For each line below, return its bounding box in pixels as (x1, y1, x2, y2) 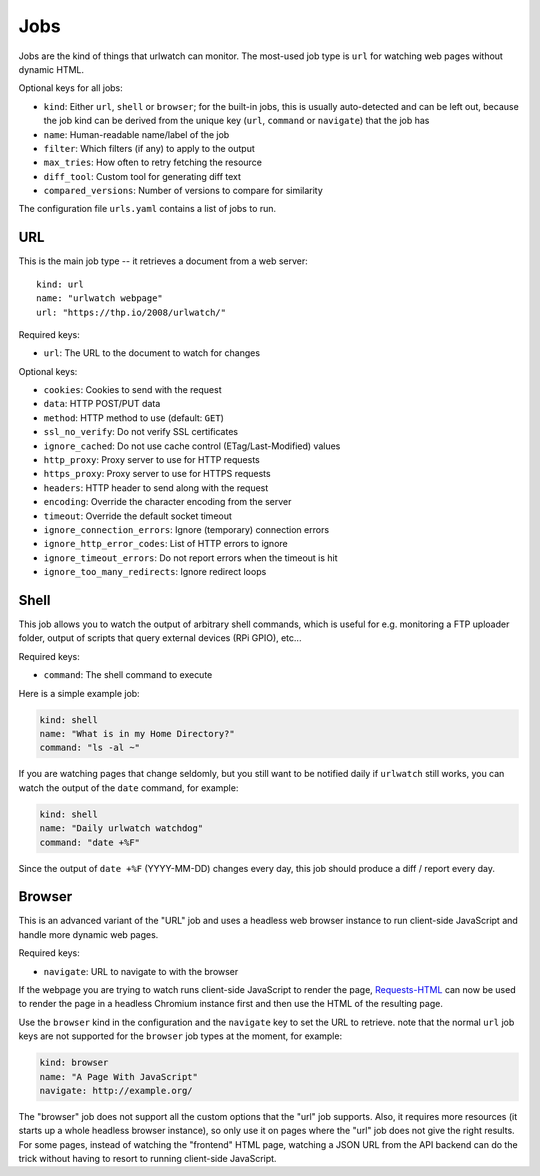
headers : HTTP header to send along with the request (43, 481, 269, 494)
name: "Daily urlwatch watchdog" (39, 823, 204, 834)
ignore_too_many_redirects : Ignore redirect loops (43, 566, 267, 578)
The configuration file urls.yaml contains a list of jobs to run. (18, 203, 277, 215)
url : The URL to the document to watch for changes (43, 347, 260, 359)
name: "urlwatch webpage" (36, 293, 164, 304)
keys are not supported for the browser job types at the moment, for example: (18, 1030, 343, 1042)
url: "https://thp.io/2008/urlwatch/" (36, 306, 227, 318)
